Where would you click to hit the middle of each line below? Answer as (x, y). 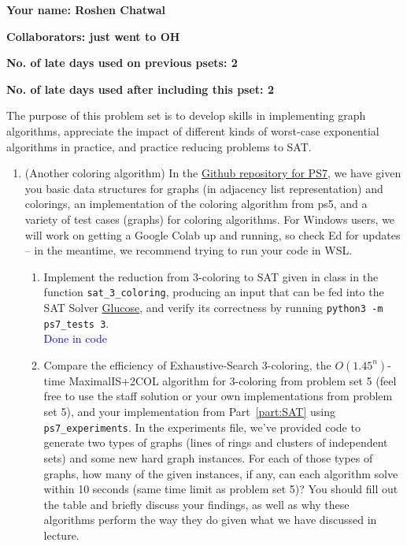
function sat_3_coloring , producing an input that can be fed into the (214, 292)
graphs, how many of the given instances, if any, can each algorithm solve (221, 473)
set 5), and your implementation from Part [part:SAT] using (189, 412)
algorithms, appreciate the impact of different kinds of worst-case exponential (193, 130)
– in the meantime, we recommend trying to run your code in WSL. (189, 250)
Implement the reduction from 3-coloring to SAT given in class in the (211, 276)
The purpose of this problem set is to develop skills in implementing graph (186, 115)
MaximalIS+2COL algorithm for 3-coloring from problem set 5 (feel (233, 380)
